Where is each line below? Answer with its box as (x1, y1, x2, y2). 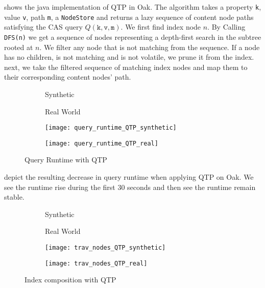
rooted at (4, 41, 33, 52)
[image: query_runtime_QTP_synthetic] (45, 124, 177, 132)
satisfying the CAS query (4, 21, 83, 32)
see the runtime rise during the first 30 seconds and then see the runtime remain (4, 181, 256, 192)
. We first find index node (121, 21, 201, 32)
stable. (4, 191, 25, 202)
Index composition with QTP (25, 274, 116, 285)
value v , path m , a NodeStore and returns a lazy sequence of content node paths (4, 11, 254, 22)
